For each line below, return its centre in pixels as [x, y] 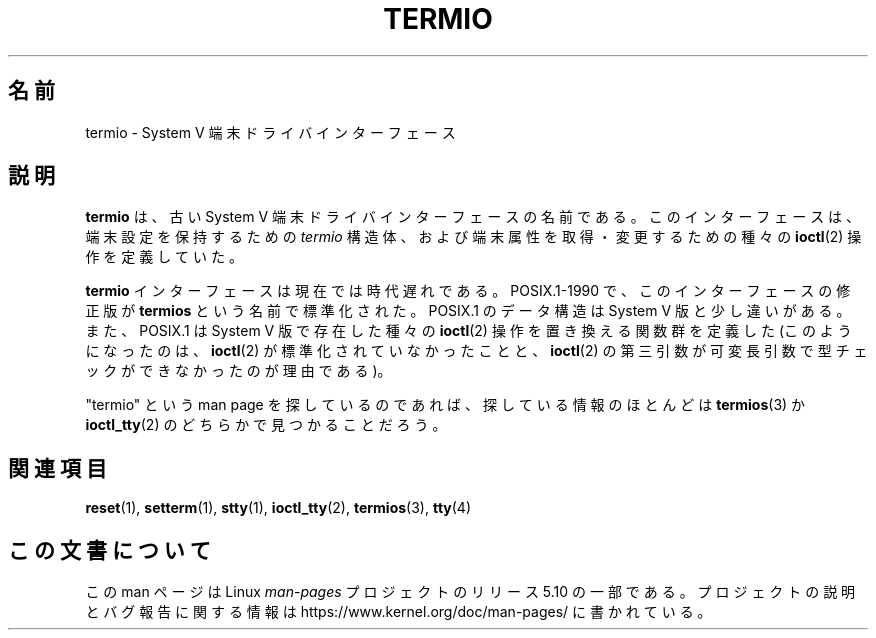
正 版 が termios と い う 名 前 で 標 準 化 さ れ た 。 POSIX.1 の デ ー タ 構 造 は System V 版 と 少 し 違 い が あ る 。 [468, 311]
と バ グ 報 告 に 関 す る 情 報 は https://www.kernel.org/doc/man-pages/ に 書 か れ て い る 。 [398, 612]
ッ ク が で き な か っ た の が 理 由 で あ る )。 [238, 371]
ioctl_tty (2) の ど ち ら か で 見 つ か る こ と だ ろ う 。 [266, 425]
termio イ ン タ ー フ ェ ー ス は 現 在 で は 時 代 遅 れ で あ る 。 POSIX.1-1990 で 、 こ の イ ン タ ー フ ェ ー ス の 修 [468, 291]
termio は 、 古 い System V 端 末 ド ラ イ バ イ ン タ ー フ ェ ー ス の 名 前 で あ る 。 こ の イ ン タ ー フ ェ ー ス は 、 [473, 217]
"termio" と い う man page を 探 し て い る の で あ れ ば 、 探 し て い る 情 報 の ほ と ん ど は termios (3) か [445, 405]
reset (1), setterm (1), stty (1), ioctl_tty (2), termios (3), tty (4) [278, 508]
